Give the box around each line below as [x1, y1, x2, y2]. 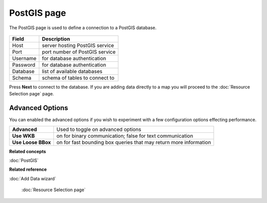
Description [42, 35, 70, 42]
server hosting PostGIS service [42, 42, 114, 49]
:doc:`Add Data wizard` [9, 175, 56, 181]
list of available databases [42, 68, 102, 75]
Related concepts [9, 148, 46, 154]
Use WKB [12, 132, 35, 139]
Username [12, 55, 37, 62]
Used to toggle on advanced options [56, 126, 141, 133]
